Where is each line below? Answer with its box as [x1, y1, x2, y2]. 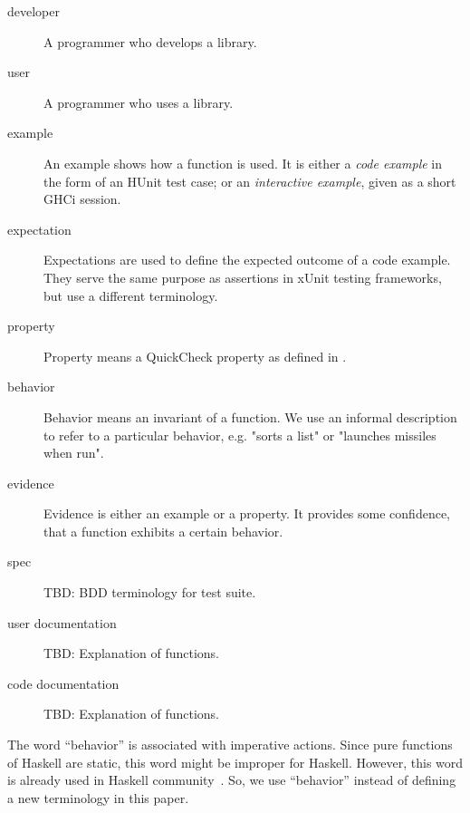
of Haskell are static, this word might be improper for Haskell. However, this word [7, 752, 464, 771]
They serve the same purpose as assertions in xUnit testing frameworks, [43, 267, 442, 286]
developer [7, 2, 60, 20]
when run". [43, 443, 104, 462]
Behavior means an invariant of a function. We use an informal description [43, 407, 457, 426]
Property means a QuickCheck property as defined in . [43, 346, 347, 365]
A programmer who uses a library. [43, 92, 234, 111]
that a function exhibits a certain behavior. [43, 521, 283, 540]
